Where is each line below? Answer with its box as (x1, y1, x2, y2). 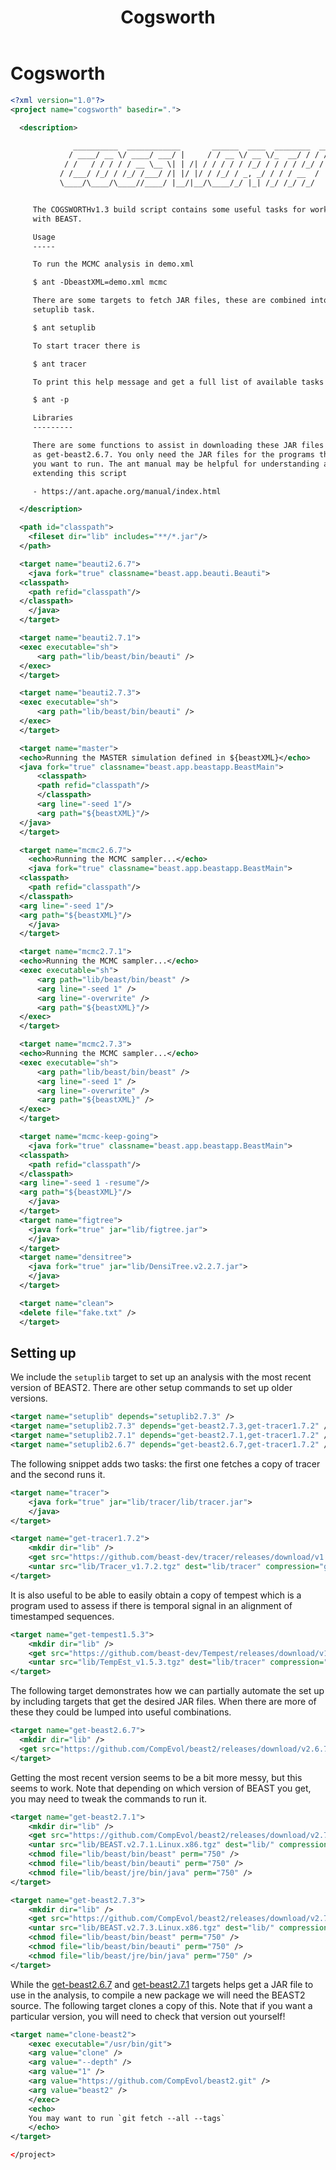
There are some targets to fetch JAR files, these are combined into (32, 296, 329, 306)
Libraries (32, 413, 74, 423)
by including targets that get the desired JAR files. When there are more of (10, 1696, 317, 1708)
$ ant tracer (32, 359, 87, 369)
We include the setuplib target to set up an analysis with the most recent (10, 1371, 312, 1383)
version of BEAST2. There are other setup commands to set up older (10, 1382, 293, 1394)
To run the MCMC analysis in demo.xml (32, 259, 195, 270)
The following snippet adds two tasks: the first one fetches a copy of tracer (10, 1457, 321, 1470)
